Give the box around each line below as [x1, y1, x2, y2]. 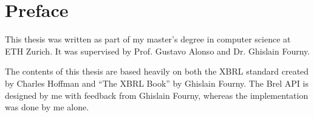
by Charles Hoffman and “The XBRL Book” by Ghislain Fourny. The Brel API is [5, 76, 309, 89]
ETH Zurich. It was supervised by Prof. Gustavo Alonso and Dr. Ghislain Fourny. [5, 44, 310, 57]
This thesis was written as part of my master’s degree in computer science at [5, 33, 291, 45]
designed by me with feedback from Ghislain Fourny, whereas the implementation [5, 89, 309, 101]
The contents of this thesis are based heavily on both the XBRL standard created [5, 65, 309, 78]
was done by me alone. [5, 101, 89, 113]
